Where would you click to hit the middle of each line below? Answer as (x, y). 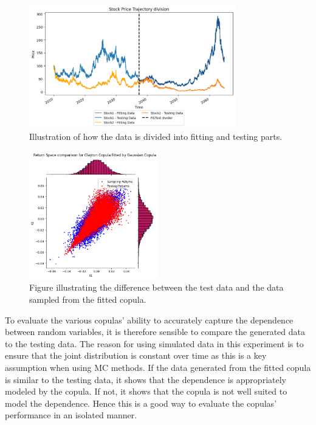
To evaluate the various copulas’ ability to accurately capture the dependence (149, 320)
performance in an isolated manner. (71, 415)
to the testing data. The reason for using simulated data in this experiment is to (154, 343)
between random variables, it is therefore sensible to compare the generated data (155, 332)
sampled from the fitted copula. (88, 299)
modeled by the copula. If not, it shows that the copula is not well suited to (146, 391)
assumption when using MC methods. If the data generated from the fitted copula (158, 367)
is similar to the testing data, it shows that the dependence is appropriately (146, 379)
